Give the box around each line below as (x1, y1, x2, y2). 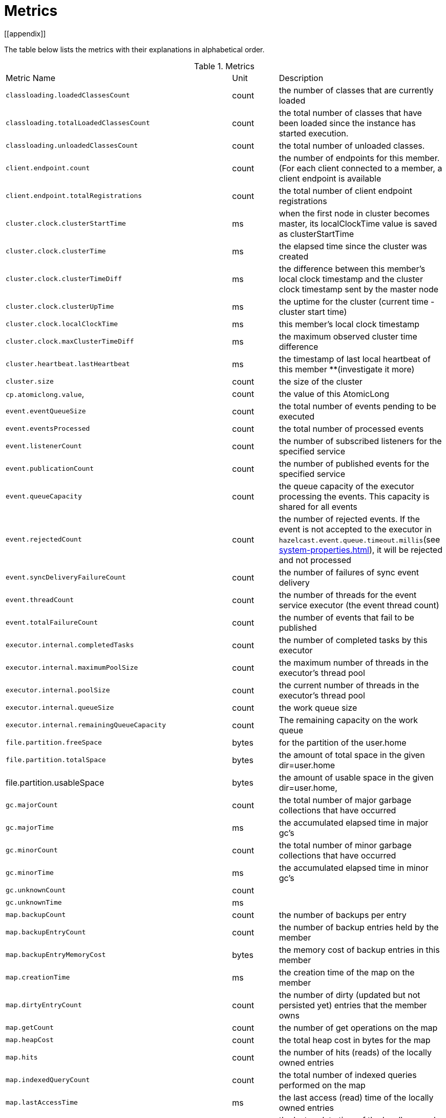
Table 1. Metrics (194, 61, 254, 71)
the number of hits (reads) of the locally (279, 1047, 432, 1057)
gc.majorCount (6, 801, 58, 809)
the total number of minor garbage (279, 840, 412, 850)
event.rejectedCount (6, 535, 82, 544)
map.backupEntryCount (6, 928, 86, 936)
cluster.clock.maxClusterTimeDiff (6, 337, 134, 346)
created (279, 251, 309, 262)
